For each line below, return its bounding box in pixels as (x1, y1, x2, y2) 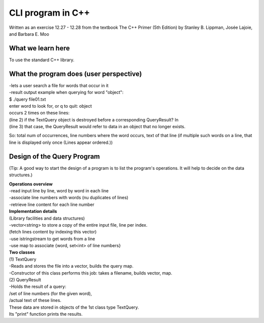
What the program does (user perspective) (9, 69, 142, 78)
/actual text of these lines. (9, 298, 62, 303)
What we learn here (9, 44, 70, 52)
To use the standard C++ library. (9, 57, 75, 63)
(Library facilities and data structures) (9, 215, 85, 221)
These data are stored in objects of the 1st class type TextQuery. (9, 304, 139, 310)
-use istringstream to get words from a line (9, 235, 95, 242)
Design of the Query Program (9, 152, 100, 161)
